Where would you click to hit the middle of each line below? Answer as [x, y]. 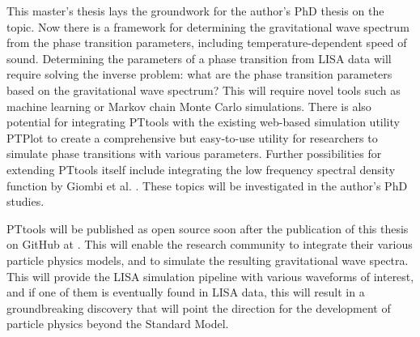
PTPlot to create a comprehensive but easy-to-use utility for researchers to [192, 137]
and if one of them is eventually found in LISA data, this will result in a [186, 292]
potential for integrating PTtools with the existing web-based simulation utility [203, 122]
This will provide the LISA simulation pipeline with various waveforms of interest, [210, 276]
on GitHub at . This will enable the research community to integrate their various [210, 244]
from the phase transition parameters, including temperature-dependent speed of [207, 43]
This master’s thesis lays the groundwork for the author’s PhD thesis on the [195, 11]
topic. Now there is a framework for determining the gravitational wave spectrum [208, 26]
